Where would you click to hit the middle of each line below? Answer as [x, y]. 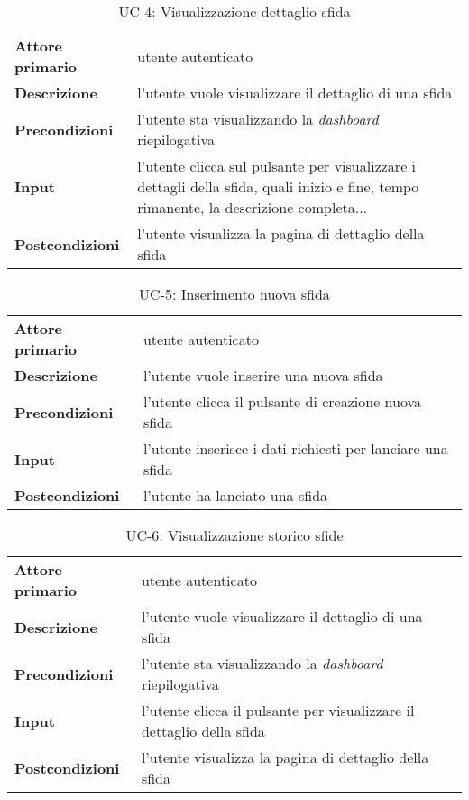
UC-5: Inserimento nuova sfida [234, 294]
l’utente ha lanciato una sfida [235, 495]
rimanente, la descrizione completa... [253, 207]
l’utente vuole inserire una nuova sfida [263, 375]
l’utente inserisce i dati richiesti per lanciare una [295, 448]
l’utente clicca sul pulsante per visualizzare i [277, 166]
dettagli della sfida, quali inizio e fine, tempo [278, 186]
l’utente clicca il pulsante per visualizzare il [278, 710]
